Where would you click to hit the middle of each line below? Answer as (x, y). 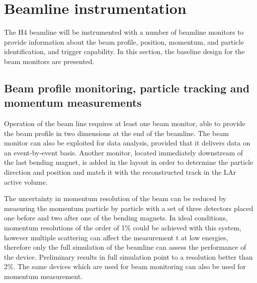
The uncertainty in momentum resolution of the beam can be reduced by (115, 198)
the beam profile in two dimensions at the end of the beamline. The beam (117, 133)
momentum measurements (73, 103)
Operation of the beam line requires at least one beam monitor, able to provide (125, 123)
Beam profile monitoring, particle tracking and (127, 88)
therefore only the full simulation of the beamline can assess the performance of (125, 247)
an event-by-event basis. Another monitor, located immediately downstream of (124, 152)
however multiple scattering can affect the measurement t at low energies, (116, 237)
